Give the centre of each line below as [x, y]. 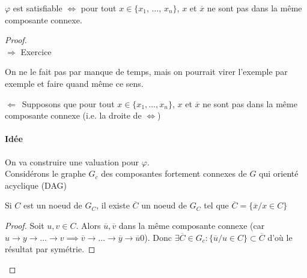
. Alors [88, 225]
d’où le [280, 237]
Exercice [36, 51]
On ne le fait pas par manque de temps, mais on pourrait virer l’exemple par [146, 72]
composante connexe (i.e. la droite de [73, 115]
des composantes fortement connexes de [174, 173]
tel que [216, 205]
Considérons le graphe [45, 173]
